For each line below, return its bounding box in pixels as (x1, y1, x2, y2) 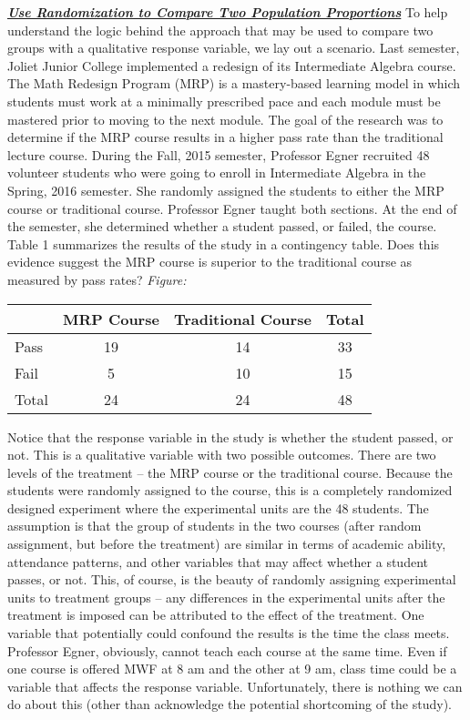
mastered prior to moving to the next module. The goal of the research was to (7, 109, 444, 128)
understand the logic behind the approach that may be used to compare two (7, 20, 434, 39)
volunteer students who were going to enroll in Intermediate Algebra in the (7, 163, 426, 182)
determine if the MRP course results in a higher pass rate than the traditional (7, 127, 444, 147)
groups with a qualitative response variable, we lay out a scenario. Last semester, (7, 38, 460, 57)
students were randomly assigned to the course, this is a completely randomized (7, 481, 453, 500)
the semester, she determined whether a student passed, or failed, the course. (7, 217, 437, 236)
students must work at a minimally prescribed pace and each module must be (7, 91, 441, 110)
